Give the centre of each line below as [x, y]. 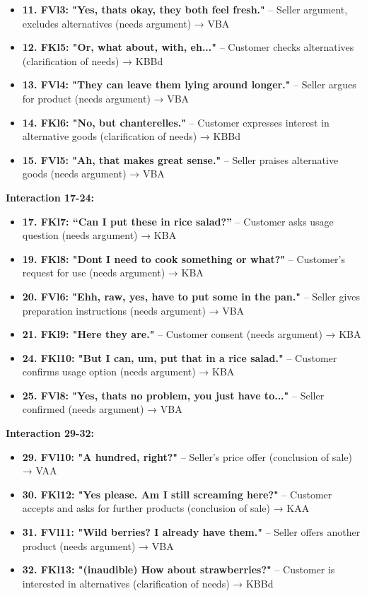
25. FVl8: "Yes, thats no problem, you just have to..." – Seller [173, 395]
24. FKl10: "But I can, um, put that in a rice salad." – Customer [180, 357]
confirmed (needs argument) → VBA [102, 409]
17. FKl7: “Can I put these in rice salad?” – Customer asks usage [178, 221]
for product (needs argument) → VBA [106, 98]
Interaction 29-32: [50, 433]
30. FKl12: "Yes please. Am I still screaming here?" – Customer [177, 494]
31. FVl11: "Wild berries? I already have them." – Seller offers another [191, 532]
